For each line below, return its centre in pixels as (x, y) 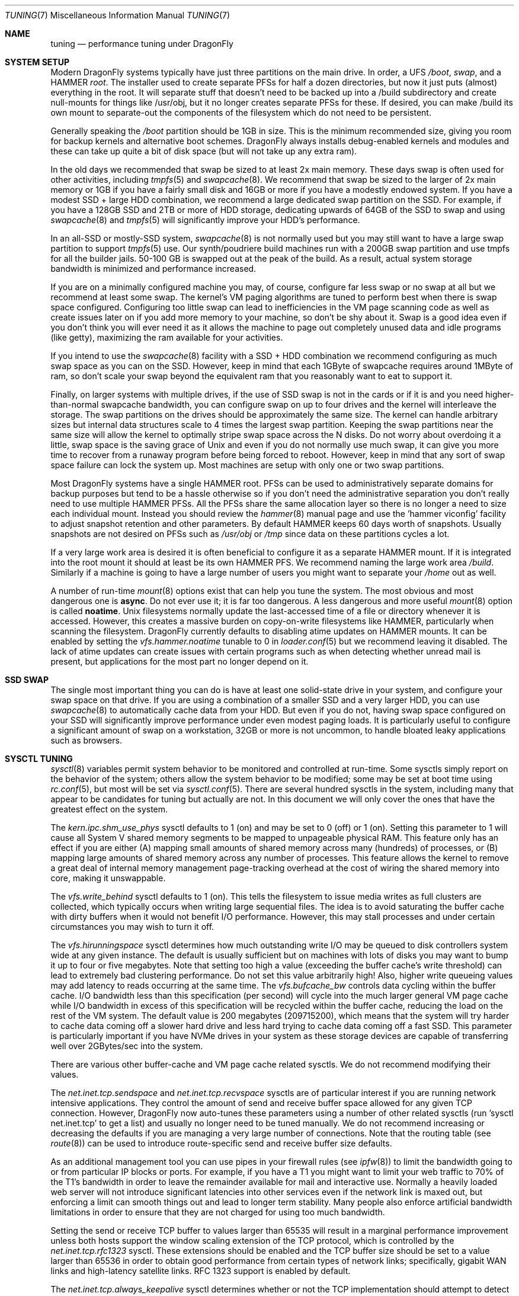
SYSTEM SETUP (37, 62)
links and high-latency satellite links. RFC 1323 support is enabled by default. (201, 1271)
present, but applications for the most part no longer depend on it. (180, 661)
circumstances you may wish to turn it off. (132, 927)
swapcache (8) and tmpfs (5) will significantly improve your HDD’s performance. (205, 220)
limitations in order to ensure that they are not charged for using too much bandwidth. (218, 1212)
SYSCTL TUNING (39, 759)
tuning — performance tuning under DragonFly (142, 44)
